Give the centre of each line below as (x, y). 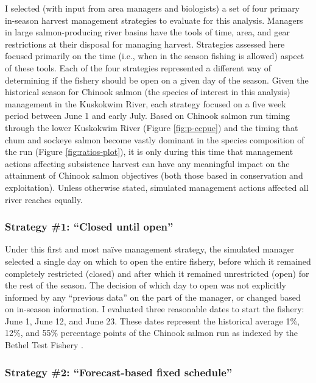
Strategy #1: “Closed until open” (89, 227)
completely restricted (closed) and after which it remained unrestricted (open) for (157, 273)
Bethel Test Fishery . (44, 345)
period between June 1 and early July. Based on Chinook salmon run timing (147, 116)
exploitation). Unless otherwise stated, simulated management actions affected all (157, 187)
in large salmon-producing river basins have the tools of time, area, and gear (147, 32)
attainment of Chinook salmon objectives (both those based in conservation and (154, 175)
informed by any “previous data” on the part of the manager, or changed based (153, 297)
